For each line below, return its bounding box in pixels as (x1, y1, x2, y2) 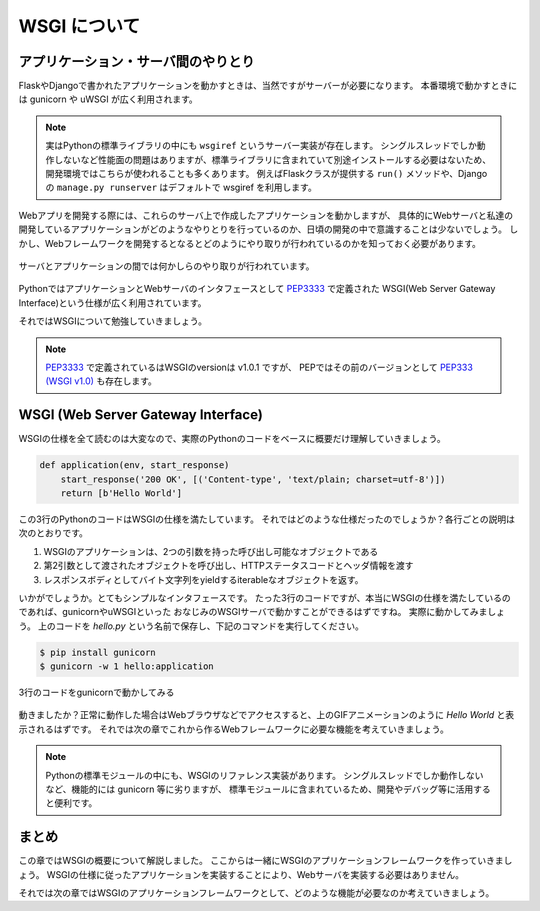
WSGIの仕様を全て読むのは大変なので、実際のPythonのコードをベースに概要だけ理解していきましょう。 (18, 433, 446, 445)
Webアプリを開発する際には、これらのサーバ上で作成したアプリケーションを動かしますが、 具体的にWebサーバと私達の (18, 209, 514, 221)
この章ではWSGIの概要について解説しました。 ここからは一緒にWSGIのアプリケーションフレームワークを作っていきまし (18, 855, 513, 867)
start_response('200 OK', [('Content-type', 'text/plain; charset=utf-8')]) (60, 473, 446, 485)
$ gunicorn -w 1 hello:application (39, 661, 214, 672)
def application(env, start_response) (39, 460, 230, 471)
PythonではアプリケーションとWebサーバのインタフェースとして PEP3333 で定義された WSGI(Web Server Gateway (18, 283, 496, 295)
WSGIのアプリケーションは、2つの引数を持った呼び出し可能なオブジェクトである (43, 545, 379, 557)
